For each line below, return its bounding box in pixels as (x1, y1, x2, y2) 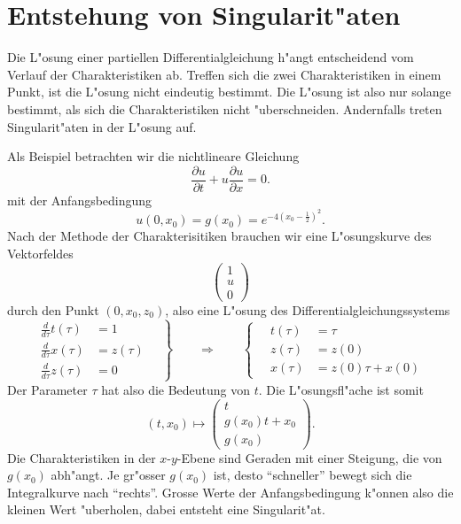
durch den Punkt (7, 300, 99, 319)
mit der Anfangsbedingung (7, 190, 152, 209)
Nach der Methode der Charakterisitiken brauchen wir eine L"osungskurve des (7, 227, 432, 245)
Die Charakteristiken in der (7, 448, 156, 466)
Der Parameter (7, 380, 88, 398)
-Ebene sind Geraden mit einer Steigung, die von (176, 448, 442, 466)
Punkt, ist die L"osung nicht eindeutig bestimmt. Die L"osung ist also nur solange (7, 82, 451, 101)
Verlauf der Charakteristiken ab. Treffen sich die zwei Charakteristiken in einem (7, 65, 441, 83)
